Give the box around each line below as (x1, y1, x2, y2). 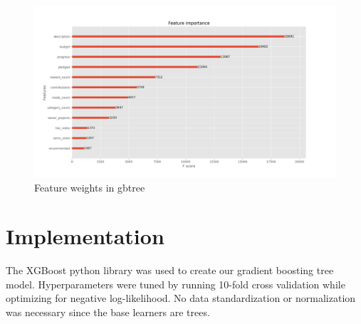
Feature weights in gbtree (34, 179, 145, 194)
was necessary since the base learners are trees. (6, 305, 210, 320)
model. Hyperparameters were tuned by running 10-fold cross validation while (6, 276, 345, 291)
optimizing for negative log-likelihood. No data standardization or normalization (6, 291, 356, 305)
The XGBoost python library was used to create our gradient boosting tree (6, 263, 334, 278)
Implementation (6, 221, 164, 251)
